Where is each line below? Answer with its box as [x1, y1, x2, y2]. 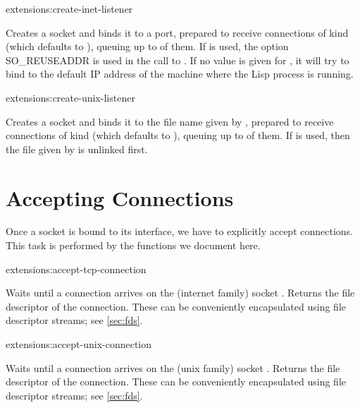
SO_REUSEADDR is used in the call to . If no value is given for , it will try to [6, 52, 349, 67]
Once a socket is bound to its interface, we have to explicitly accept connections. [6, 224, 354, 239]
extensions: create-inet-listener [6, 1, 133, 16]
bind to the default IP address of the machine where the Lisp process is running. [6, 66, 354, 81]
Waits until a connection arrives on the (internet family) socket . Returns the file [6, 285, 355, 300]
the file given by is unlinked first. [6, 141, 148, 156]
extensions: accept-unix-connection [6, 337, 152, 352]
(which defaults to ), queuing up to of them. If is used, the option [6, 39, 289, 54]
